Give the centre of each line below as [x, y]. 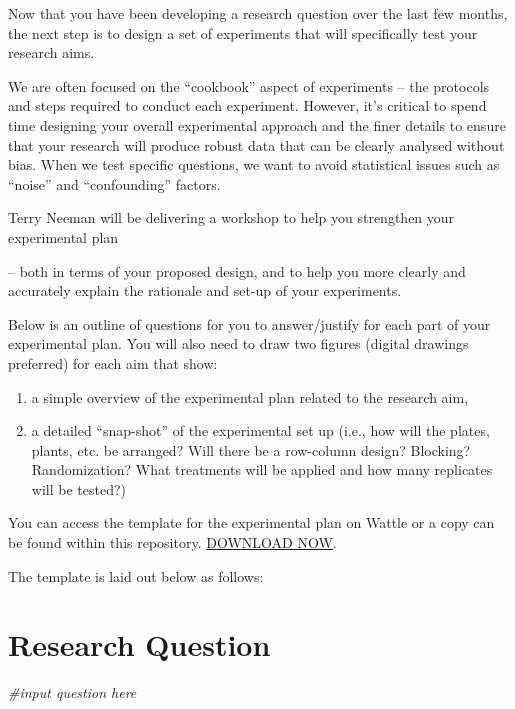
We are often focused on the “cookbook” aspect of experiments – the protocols [249, 85]
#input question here [72, 692]
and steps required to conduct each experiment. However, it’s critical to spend [247, 105]
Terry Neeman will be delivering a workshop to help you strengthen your [231, 217]
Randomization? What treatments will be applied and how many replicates [262, 469]
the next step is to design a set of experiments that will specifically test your [243, 32]
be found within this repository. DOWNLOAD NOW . [172, 542]
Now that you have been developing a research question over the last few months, [258, 13]
